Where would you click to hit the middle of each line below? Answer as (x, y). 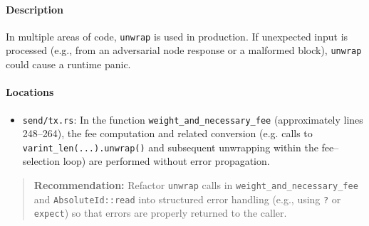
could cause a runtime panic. (68, 64)
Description (35, 9)
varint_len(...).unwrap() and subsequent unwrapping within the (170, 147)
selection (41, 161)
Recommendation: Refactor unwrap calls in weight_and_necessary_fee (196, 185)
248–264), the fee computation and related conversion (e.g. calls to (167, 133)
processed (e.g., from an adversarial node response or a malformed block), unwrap (184, 50)
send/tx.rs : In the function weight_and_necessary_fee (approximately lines (193, 119)
